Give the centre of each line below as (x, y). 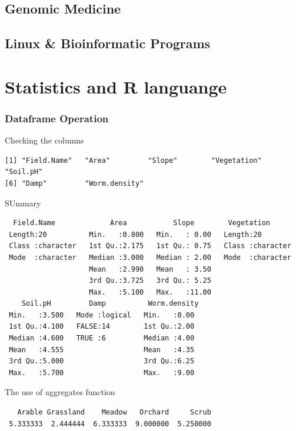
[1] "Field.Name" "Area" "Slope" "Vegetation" (133, 160)
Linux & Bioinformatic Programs (108, 43)
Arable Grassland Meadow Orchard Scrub (114, 412)
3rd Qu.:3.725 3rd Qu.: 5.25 (150, 281)
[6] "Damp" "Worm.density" (74, 183)
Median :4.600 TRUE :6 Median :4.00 (102, 338)
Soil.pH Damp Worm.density (110, 304)
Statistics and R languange (116, 86)
